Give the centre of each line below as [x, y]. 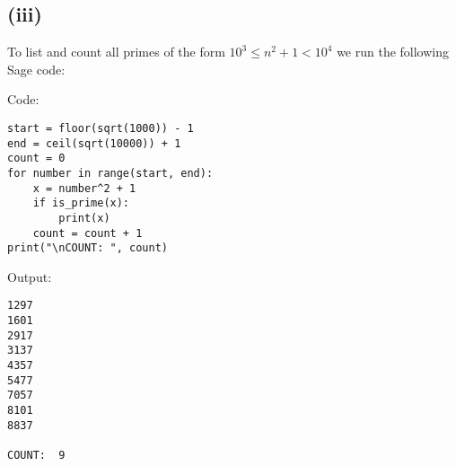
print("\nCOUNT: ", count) [88, 248]
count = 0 [36, 158]
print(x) [84, 218]
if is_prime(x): [81, 203]
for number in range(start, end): [110, 173]
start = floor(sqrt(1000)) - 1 [101, 128]
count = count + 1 [88, 233]
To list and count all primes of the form [116, 52]
